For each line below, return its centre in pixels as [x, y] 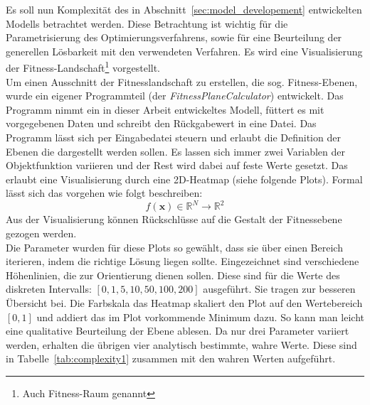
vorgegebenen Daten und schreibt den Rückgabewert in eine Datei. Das [161, 123]
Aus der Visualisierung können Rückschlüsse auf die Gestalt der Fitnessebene [174, 219]
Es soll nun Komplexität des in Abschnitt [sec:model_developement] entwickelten [184, 9]
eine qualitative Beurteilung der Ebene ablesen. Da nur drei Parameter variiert [178, 331]
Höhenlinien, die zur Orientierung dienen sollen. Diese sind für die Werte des [173, 275]
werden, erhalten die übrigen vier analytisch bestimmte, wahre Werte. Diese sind [181, 344]
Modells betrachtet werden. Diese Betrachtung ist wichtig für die [147, 23]
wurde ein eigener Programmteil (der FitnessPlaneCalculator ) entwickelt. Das [175, 96]
